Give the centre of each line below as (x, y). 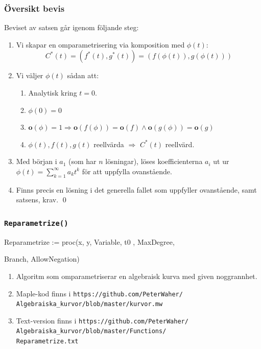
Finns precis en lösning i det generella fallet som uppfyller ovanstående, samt (136, 189)
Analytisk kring (53, 92)
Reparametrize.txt (47, 342)
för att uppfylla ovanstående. (127, 171)
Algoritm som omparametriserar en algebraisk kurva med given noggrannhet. (137, 276)
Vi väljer (30, 75)
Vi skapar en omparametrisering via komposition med (100, 44)
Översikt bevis (34, 8)
